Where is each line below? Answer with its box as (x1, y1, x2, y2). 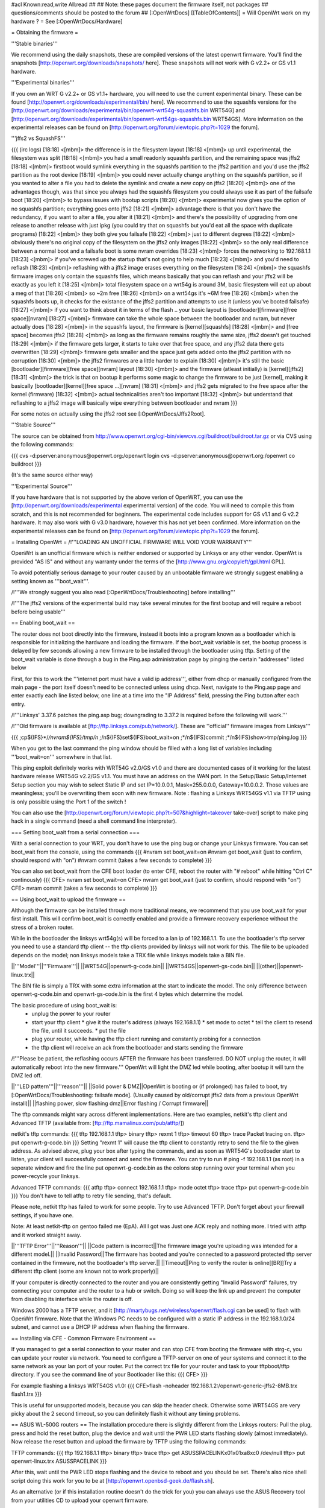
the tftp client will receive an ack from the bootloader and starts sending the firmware (31, 1044, 243, 1051)
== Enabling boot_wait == (11, 619, 75, 627)
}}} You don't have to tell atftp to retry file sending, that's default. (11, 1192, 172, 1199)
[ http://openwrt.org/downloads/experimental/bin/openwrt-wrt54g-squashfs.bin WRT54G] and (11, 107, 246, 114)
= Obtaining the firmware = (11, 29, 78, 36)
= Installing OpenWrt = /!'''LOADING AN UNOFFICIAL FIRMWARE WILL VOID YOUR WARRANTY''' (11, 539, 252, 546)
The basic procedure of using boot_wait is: (11, 1001, 117, 1009)
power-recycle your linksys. (11, 1173, 81, 1180)
